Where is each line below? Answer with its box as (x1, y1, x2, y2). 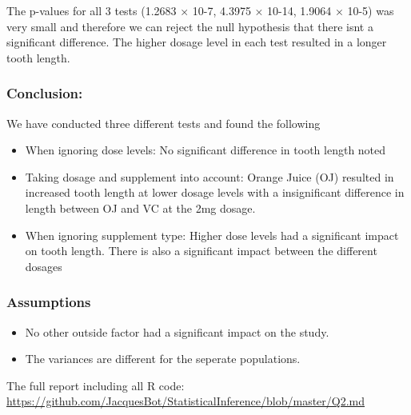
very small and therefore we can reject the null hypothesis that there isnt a (6, 18, 373, 34)
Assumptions (6, 292, 91, 312)
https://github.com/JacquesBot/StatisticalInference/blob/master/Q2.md (6, 393, 365, 409)
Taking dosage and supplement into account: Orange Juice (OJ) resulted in (25, 168, 394, 185)
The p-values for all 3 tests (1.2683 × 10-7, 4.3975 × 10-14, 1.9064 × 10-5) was (6, 2, 394, 18)
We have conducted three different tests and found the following (6, 114, 321, 131)
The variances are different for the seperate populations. (25, 350, 301, 367)
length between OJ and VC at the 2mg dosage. (25, 199, 256, 216)
